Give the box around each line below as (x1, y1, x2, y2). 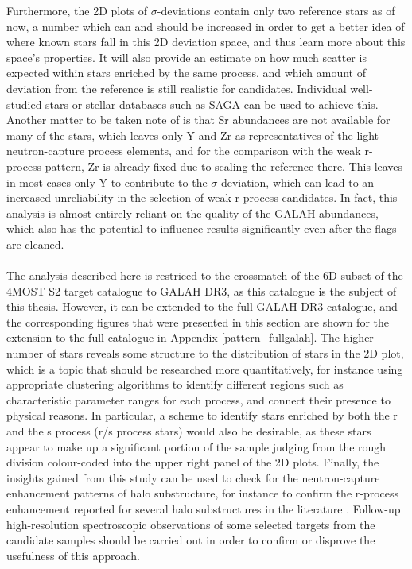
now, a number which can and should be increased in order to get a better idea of (6, 17, 405, 34)
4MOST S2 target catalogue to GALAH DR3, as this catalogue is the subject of (6, 282, 397, 299)
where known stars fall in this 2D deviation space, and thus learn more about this (6, 33, 406, 50)
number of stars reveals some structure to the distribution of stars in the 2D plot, (6, 345, 404, 362)
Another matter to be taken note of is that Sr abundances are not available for (6, 111, 391, 128)
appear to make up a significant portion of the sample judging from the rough (6, 438, 387, 455)
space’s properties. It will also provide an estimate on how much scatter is (6, 48, 367, 65)
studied (6, 95, 42, 112)
